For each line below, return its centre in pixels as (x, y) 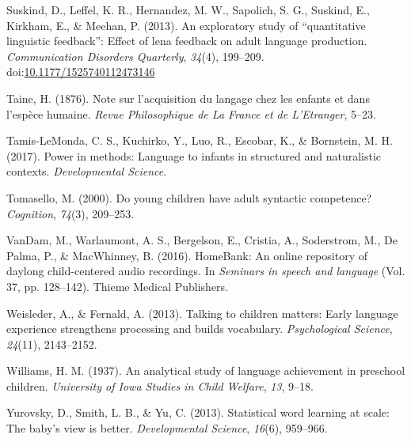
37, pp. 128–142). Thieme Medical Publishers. (118, 286)
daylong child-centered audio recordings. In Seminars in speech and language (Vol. (206, 271)
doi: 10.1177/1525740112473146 (81, 72)
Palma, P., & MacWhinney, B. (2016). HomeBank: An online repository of (187, 255)
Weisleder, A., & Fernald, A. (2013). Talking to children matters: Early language (202, 313)
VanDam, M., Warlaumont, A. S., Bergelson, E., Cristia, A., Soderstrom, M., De (202, 240)
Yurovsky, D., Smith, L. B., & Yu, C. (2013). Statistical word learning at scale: (198, 412)
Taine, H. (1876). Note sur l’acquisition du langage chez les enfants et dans (188, 98)
